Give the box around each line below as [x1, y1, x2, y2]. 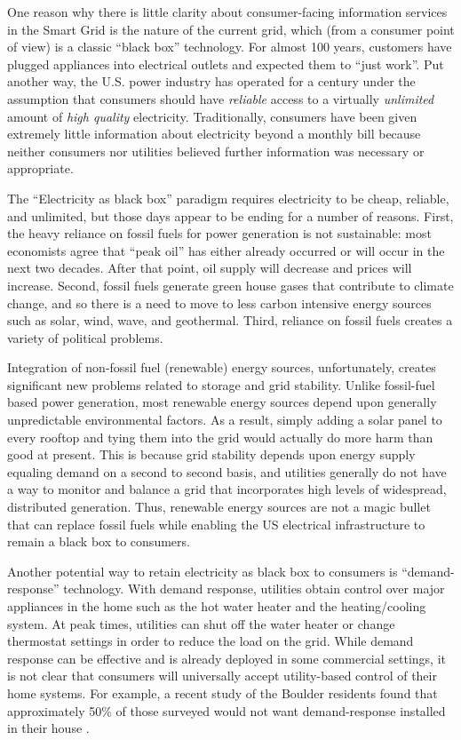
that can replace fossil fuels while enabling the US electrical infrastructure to [7, 514, 425, 533]
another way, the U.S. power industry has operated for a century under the [7, 72, 416, 91]
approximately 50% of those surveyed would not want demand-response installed [7, 701, 446, 720]
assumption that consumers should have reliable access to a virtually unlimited [7, 89, 434, 107]
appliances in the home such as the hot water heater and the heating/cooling [7, 597, 426, 615]
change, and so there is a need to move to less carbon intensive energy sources [7, 293, 432, 312]
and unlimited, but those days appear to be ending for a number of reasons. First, [7, 206, 454, 225]
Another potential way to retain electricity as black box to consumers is [7, 561, 398, 580]
